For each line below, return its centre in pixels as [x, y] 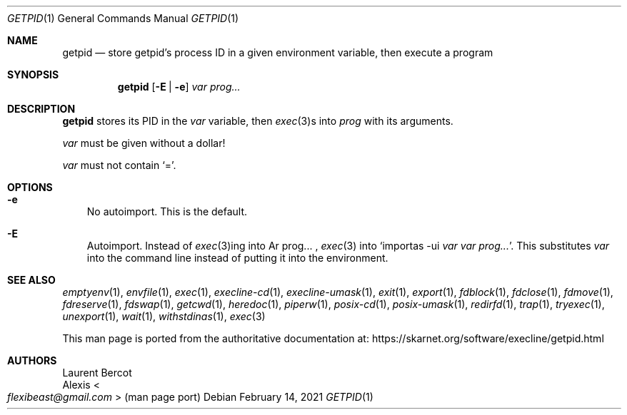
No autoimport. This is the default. [167, 211]
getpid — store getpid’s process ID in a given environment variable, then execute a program [278, 52]
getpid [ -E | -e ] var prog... [179, 87]
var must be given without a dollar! [144, 143]
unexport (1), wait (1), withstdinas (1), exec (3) [164, 316]
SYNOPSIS [33, 75]
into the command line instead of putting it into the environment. [237, 258]
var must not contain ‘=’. [119, 165]
